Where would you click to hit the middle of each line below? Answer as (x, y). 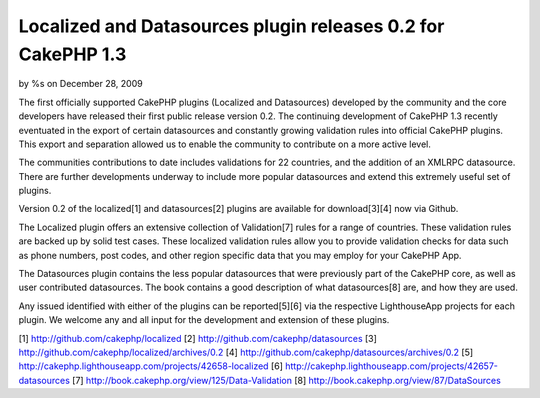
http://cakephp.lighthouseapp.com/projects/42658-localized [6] (151, 366)
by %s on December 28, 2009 (81, 84)
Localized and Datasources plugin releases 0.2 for (231, 26)
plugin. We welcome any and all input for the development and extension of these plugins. (204, 320)
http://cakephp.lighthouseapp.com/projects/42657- (392, 366)
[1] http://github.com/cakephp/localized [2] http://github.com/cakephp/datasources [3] (197, 338)
